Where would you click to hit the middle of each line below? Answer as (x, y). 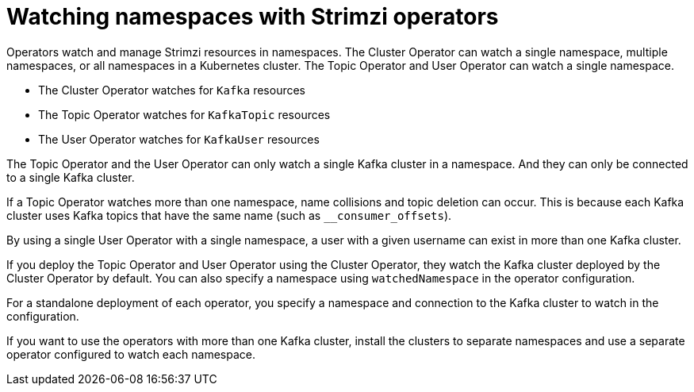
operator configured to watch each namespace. (131, 354)
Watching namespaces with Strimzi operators (253, 17)
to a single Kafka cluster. (71, 177)
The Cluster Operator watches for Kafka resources (172, 90)
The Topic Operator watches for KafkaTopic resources (184, 114)
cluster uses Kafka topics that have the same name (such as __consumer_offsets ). (229, 215)
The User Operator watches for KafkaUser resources (179, 139)
